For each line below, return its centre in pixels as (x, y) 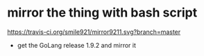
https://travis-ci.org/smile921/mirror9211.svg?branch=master (94, 32)
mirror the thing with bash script (102, 13)
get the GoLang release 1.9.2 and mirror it (77, 45)
